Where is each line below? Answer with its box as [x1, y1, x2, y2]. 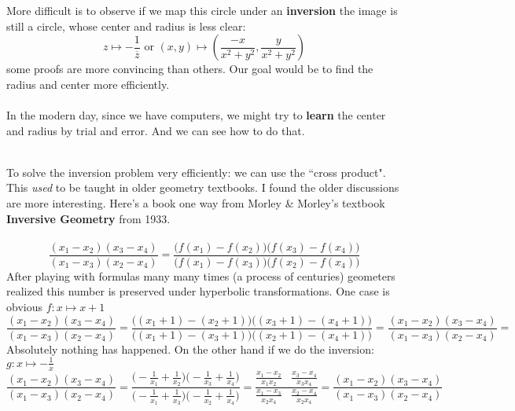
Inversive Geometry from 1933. [6, 210, 171, 226]
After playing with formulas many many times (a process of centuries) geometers [6, 267, 395, 284]
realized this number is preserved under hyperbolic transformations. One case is [6, 283, 390, 299]
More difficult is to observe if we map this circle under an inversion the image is [6, 2, 398, 18]
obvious [6, 298, 42, 314]
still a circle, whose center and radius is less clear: [6, 17, 246, 34]
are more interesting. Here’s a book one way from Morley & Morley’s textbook [6, 194, 385, 211]
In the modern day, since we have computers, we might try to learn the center [6, 106, 386, 123]
